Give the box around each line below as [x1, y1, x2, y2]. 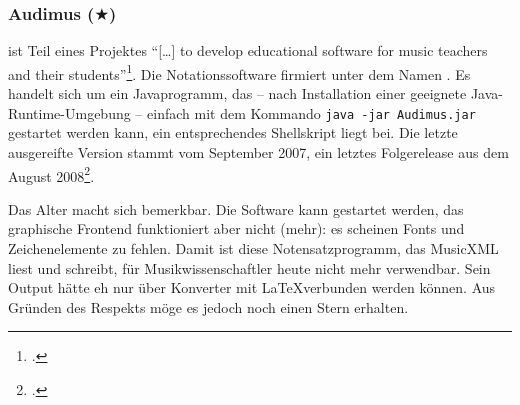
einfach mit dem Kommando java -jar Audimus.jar [147, 102, 476, 123]
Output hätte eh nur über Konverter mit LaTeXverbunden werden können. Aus [8, 277, 496, 298]
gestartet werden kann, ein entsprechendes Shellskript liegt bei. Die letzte [8, 122, 458, 143]
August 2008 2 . [8, 162, 95, 186]
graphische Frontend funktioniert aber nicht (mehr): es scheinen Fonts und [8, 218, 465, 239]
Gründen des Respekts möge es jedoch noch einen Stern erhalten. [8, 296, 409, 317]
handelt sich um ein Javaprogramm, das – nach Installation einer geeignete [8, 83, 467, 104]
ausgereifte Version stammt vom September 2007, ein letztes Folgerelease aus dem [8, 141, 509, 162]
